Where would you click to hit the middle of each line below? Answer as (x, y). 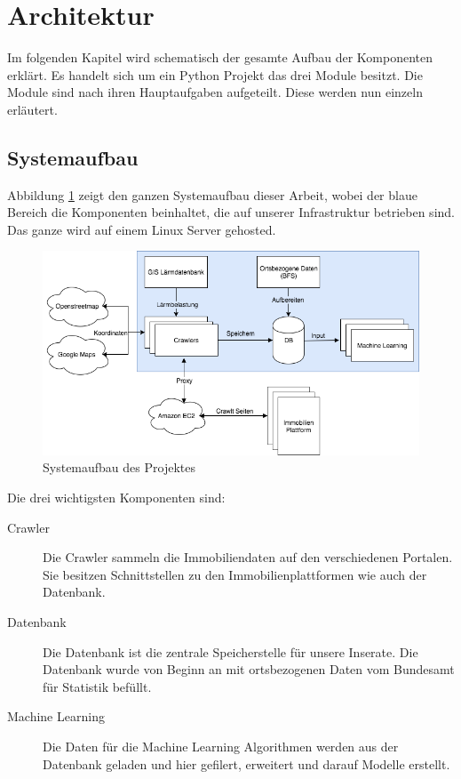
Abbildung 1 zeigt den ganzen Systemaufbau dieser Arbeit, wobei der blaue (212, 194)
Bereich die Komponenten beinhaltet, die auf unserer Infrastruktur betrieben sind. (231, 212)
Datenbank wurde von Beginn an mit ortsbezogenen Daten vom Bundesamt (249, 669)
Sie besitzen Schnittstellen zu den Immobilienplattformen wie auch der (235, 574)
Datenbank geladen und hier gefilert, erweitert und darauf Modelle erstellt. (246, 763)
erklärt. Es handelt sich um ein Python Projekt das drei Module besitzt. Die (215, 74)
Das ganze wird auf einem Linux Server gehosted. (142, 229)
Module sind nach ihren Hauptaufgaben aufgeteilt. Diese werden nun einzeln (215, 92)
